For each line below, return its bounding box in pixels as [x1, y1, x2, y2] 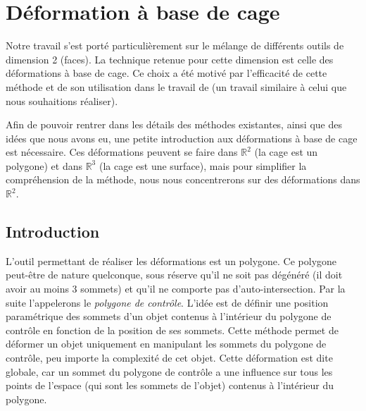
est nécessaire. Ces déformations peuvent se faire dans [6, 145, 238, 159]
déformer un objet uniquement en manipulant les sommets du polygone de [6, 336, 327, 351]
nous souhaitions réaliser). [6, 93, 118, 108]
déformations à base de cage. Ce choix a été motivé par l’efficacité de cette [6, 66, 327, 80]
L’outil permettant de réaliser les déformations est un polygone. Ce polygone [6, 253, 337, 268]
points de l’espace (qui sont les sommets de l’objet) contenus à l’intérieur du [6, 378, 334, 393]
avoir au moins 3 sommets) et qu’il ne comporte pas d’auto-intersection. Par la [6, 281, 346, 296]
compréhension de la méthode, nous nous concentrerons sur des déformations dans [6, 172, 360, 187]
